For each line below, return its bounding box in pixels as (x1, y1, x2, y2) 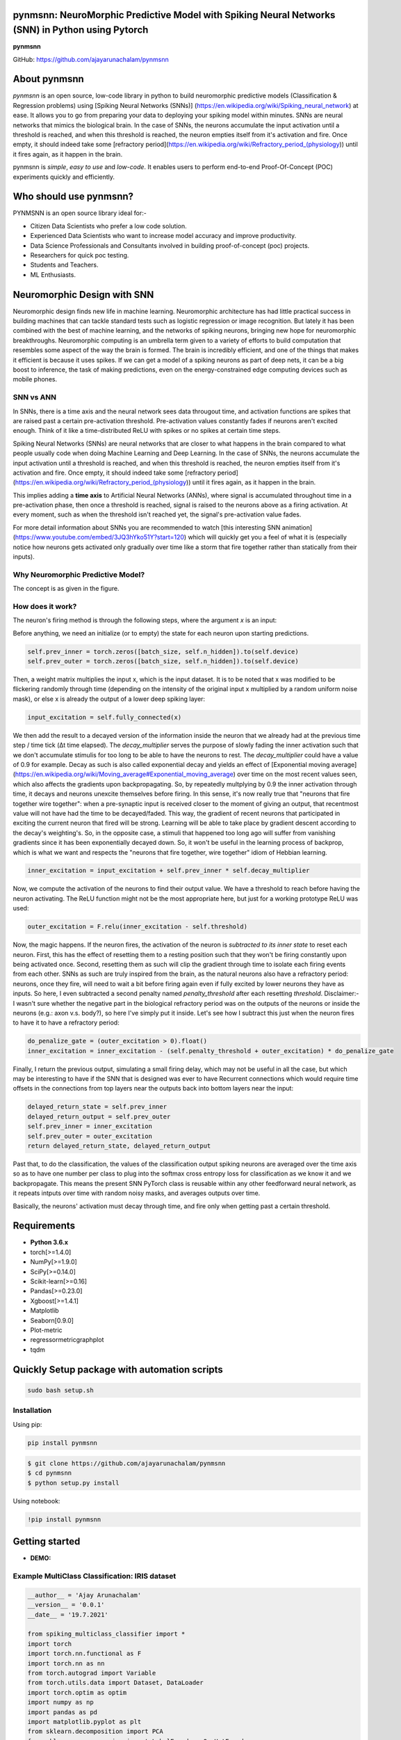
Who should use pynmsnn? (13, 191, 134, 203)
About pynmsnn (13, 73, 85, 85)
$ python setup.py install (27, 1479, 120, 1487)
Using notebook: (13, 1496, 60, 1505)
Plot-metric (30, 1326, 63, 1334)
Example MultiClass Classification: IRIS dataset (13, 1572, 177, 1581)
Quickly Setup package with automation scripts (13, 1363, 224, 1375)
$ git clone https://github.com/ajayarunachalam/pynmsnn (27, 1460, 226, 1468)
